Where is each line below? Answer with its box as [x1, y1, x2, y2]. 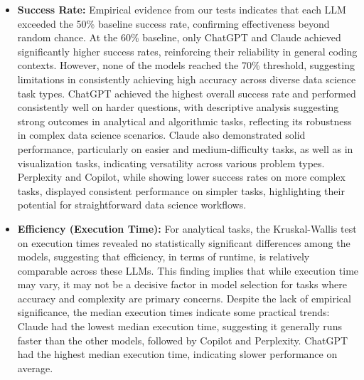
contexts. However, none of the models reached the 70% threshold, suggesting [17, 58, 355, 73]
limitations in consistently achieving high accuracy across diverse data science [17, 71, 356, 86]
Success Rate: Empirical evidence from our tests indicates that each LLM [17, 2, 346, 16]
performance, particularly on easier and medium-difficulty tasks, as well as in [17, 141, 353, 156]
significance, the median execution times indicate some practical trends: [17, 305, 330, 320]
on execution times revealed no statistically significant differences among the [17, 235, 350, 250]
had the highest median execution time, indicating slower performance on [17, 347, 338, 361]
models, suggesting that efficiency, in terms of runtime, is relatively [17, 249, 310, 264]
